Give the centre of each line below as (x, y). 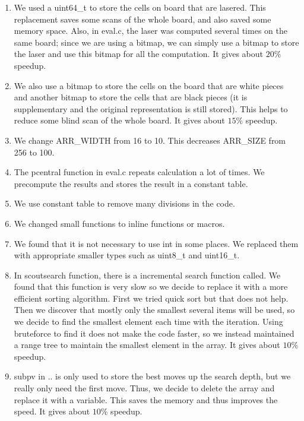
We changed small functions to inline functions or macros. (119, 223)
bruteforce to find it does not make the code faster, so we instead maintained (154, 333)
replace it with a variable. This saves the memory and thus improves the (146, 399)
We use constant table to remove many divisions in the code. (124, 203)
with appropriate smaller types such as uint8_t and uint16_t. (127, 255)
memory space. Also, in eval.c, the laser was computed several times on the (151, 31)
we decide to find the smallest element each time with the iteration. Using (148, 322)
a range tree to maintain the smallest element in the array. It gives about (147, 345)
